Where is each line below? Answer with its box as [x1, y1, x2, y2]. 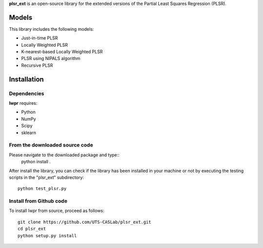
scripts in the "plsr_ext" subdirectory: [9, 174, 84, 180]
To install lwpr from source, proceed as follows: [9, 208, 105, 214]
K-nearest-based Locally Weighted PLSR [21, 49, 103, 55]
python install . [21, 159, 51, 165]
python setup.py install [18, 233, 77, 238]
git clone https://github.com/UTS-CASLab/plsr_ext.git [18, 219, 151, 225]
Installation [9, 75, 44, 83]
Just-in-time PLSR [21, 35, 58, 41]
